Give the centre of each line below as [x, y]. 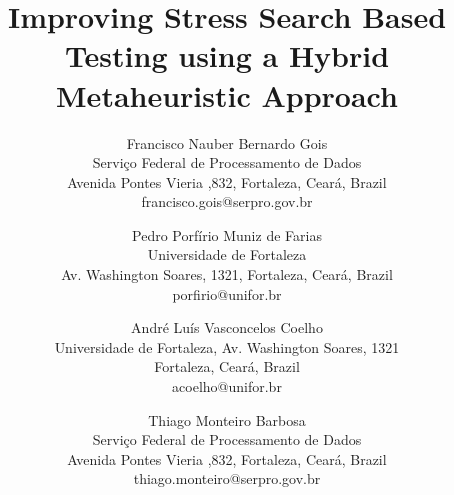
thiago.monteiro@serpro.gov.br [227, 478]
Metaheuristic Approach [227, 94]
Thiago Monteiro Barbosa [227, 419]
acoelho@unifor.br [227, 386]
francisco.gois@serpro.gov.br [227, 201]
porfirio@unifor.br [227, 293]
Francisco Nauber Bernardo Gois [227, 142]
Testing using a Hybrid [227, 55]
